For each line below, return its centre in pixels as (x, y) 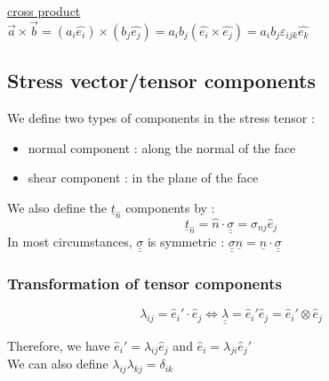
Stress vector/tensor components (162, 81)
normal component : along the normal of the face (162, 147)
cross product (44, 11)
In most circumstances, (70, 242)
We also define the (57, 207)
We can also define (58, 364)
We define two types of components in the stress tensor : (161, 118)
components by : (170, 207)
